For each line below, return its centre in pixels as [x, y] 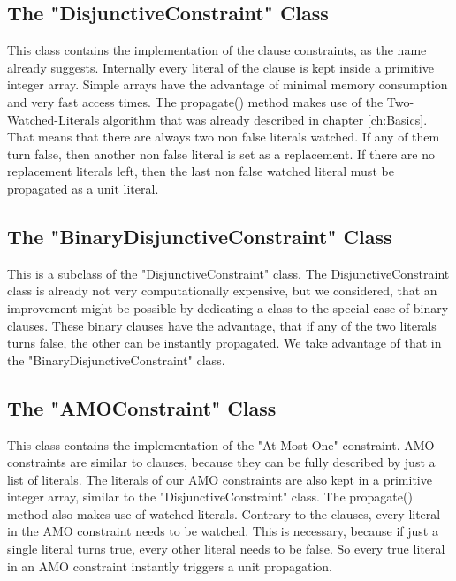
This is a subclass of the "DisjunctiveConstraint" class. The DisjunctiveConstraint [228, 273]
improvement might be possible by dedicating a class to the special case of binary [228, 307]
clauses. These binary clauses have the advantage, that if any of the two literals [222, 325]
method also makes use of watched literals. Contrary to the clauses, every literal [224, 513]
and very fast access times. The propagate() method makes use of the [195, 101]
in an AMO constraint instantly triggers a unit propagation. [170, 566]
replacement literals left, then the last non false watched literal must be [201, 171]
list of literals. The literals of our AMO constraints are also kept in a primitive [220, 479]
